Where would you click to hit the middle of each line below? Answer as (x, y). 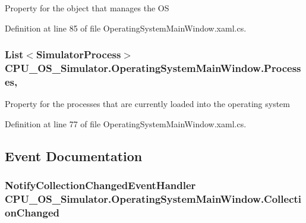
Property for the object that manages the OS (87, 8)
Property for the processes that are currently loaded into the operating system (148, 104)
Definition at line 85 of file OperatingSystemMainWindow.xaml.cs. (126, 28)
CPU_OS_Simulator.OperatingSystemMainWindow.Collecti (153, 199)
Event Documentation (74, 156)
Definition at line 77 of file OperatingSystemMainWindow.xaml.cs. (126, 123)
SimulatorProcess (78, 54)
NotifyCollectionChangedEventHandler (100, 185)
